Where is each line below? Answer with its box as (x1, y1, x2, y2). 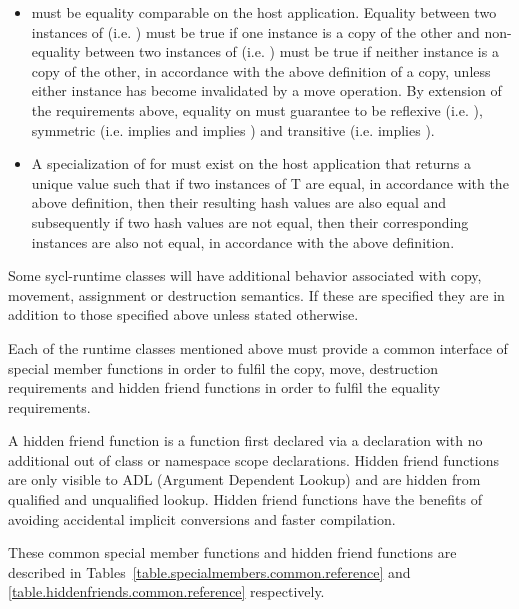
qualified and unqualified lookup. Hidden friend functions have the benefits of (8, 489, 482, 510)
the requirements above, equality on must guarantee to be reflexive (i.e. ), (31, 99, 483, 120)
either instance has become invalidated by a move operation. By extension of (31, 80, 502, 101)
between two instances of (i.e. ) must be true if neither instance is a (85, 41, 499, 62)
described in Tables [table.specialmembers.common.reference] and (8, 561, 411, 582)
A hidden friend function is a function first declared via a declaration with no (8, 430, 483, 451)
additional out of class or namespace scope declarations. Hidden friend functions (8, 449, 499, 470)
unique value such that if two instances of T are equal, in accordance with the (31, 172, 509, 193)
